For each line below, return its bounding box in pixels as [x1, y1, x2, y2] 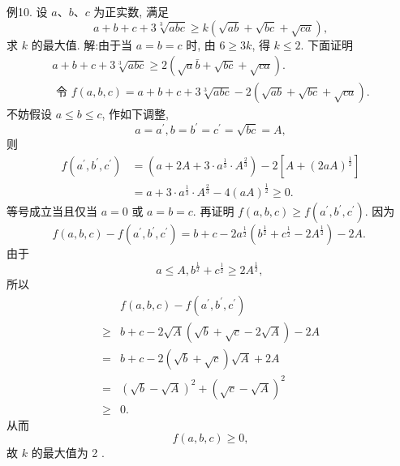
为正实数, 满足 [93, 3, 169, 19]
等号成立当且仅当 [6, 203, 97, 220]
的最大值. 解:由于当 [31, 36, 133, 53]
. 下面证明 [300, 36, 354, 53]
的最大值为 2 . [31, 444, 105, 461]
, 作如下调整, [101, 105, 169, 122]
